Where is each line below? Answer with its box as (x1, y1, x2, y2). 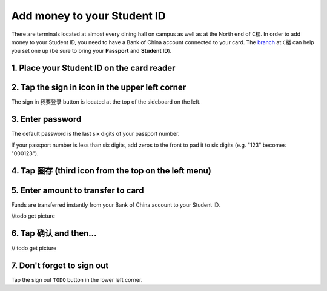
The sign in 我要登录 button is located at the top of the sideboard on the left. (11, 98, 201, 105)
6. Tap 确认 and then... (11, 228, 97, 239)
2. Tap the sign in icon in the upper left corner (11, 82, 187, 93)
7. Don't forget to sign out (11, 260, 109, 270)
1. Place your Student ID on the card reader (11, 63, 176, 73)
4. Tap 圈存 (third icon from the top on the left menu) (11, 166, 211, 176)
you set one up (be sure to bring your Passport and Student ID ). (11, 47, 172, 55)
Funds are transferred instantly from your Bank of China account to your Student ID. (11, 201, 220, 209)
